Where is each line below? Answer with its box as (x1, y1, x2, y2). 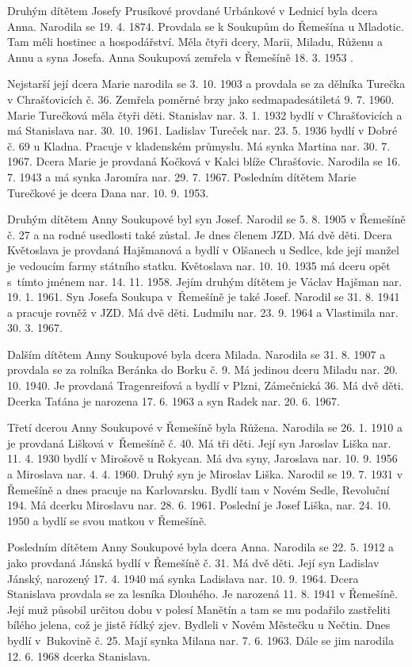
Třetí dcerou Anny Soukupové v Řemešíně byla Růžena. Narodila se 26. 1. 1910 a (7, 419, 402, 436)
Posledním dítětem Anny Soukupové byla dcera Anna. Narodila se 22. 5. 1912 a (7, 539, 395, 555)
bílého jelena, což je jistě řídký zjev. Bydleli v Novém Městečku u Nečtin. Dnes (7, 616, 391, 633)
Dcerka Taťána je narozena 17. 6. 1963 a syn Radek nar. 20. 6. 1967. (7, 392, 340, 409)
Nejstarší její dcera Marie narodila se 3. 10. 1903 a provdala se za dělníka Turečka (7, 75, 406, 92)
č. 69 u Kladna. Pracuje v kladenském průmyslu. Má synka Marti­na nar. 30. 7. (7, 137, 391, 154)
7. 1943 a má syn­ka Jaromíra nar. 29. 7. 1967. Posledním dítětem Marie (7, 168, 357, 185)
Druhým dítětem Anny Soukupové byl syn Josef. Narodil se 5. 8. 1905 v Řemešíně (7, 211, 406, 227)
